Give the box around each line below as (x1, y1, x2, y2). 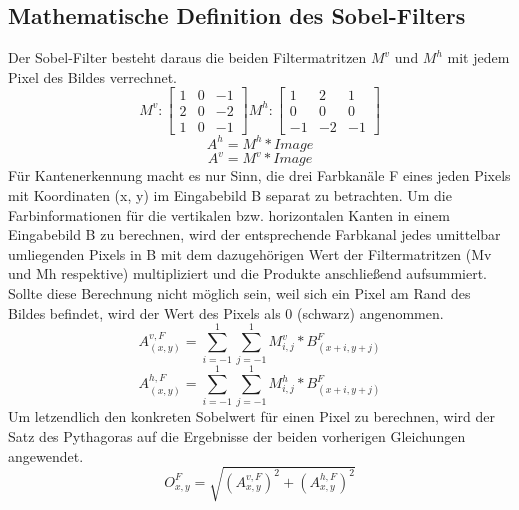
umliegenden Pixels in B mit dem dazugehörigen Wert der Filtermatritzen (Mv (8, 243, 492, 264)
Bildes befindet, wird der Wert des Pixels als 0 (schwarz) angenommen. (8, 302, 444, 323)
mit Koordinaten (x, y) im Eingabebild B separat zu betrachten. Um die (8, 185, 452, 206)
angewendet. (8, 445, 84, 466)
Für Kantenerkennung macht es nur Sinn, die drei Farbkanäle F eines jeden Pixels (8, 165, 511, 186)
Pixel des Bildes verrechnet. (8, 66, 177, 87)
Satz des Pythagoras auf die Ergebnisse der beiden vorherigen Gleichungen (8, 426, 466, 447)
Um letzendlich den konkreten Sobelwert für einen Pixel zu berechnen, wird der (8, 406, 495, 427)
